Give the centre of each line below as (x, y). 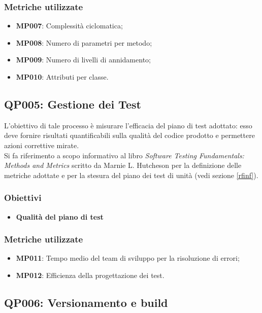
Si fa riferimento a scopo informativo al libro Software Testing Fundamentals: (124, 155)
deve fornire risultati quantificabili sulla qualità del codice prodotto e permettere (129, 135)
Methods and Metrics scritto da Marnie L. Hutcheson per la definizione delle (123, 165)
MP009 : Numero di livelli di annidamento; (83, 60)
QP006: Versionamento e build (86, 302)
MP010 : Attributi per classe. (62, 77)
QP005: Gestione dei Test (73, 104)
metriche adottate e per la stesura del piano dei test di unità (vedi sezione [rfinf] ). (131, 175)
